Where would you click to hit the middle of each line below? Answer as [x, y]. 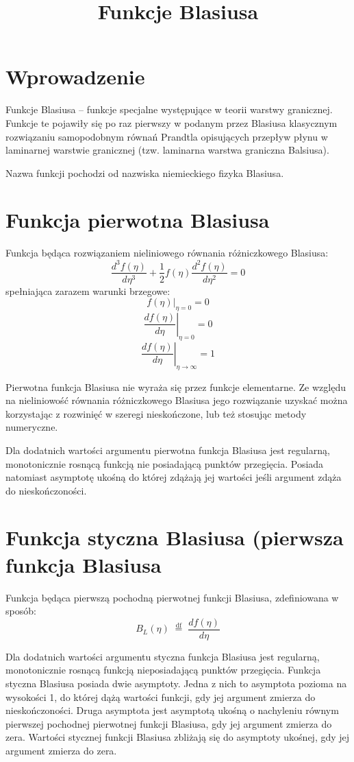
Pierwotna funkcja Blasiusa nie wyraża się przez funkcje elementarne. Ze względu [176, 386]
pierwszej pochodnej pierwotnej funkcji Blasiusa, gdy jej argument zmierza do [169, 723]
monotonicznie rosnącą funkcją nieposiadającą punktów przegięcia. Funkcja [163, 670]
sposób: [21, 611]
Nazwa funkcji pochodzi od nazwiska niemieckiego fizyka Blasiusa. [145, 172]
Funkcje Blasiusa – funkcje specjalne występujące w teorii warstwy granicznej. [169, 109]
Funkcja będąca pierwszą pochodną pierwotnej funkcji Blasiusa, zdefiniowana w [172, 597]
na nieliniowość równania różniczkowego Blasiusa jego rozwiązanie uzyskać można [177, 400]
